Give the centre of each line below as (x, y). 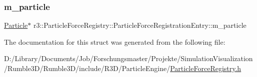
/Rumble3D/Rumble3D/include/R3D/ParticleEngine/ (87, 68)
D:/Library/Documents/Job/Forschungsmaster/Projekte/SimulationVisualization (128, 58)
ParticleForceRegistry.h (206, 68)
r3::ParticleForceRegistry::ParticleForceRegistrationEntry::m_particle (140, 25)
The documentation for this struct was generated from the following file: (115, 41)
